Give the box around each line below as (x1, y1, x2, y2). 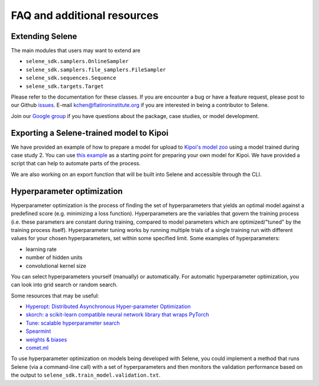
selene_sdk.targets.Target (25, 83, 104, 90)
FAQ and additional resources (11, 9, 159, 22)
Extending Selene (11, 31, 77, 41)
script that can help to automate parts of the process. (11, 160, 141, 167)
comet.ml (25, 344, 49, 351)
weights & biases (25, 336, 67, 343)
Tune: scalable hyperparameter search (25, 319, 121, 326)
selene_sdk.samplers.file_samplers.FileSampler (25, 66, 167, 73)
